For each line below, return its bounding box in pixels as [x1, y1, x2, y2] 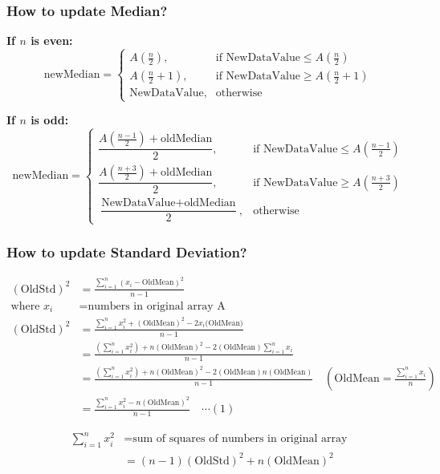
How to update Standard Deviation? [6, 241, 247, 261]
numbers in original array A [88, 300, 226, 312]
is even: [31, 32, 73, 49]
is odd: [31, 111, 69, 128]
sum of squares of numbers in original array [132, 433, 348, 445]
